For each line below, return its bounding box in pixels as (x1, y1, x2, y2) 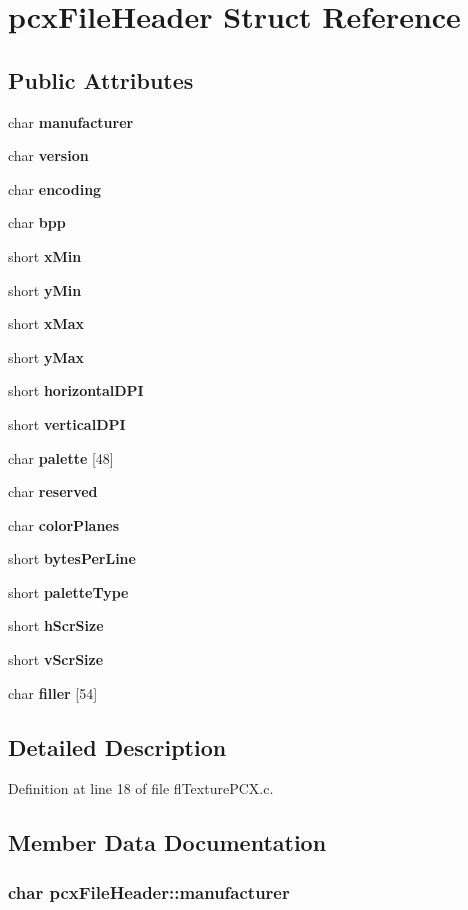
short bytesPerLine (8, 548, 136, 569)
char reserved (8, 481, 98, 502)
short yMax (8, 346, 85, 367)
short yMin (8, 279, 82, 300)
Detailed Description (8, 731, 227, 762)
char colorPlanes (8, 514, 120, 535)
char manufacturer (8, 111, 134, 132)
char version (8, 145, 89, 166)
